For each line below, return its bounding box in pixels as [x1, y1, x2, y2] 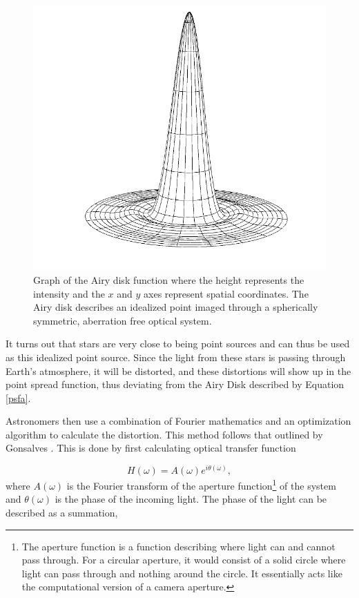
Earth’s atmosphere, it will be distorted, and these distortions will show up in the [6, 363, 351, 378]
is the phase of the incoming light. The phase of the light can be [55, 492, 327, 506]
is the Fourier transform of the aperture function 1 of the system [66, 476, 336, 492]
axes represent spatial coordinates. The [144, 286, 309, 300]
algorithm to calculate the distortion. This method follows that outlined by [6, 427, 323, 441]
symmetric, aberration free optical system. [33, 313, 212, 327]
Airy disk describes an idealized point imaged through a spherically [33, 300, 318, 314]
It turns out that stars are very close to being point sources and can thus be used [6, 336, 350, 351]
